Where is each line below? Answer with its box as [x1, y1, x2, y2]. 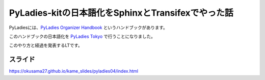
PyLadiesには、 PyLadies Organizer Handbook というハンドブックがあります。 [9, 25, 168, 30]
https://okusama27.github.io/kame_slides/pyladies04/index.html [9, 68, 138, 74]
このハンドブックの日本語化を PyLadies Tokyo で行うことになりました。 [9, 33, 156, 39]
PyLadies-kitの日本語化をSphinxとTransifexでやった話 [9, 7, 234, 18]
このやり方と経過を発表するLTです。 [9, 42, 83, 49]
